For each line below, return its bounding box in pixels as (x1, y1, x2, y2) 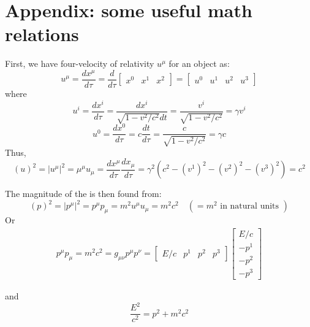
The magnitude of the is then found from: (5, 187, 162, 200)
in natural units (220, 202, 279, 211)
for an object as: (168, 57, 230, 70)
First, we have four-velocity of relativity (5, 57, 154, 70)
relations (5, 21, 79, 47)
